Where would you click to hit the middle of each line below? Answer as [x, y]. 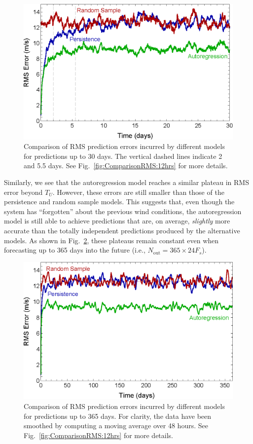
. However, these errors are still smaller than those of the [138, 192]
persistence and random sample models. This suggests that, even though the [119, 202]
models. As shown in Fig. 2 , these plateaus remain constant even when [111, 240]
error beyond [23, 192]
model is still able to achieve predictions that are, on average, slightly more [117, 221]
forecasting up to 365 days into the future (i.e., [75, 250]
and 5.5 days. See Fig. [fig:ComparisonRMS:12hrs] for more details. [126, 166]
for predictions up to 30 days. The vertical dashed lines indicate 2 [123, 156]
